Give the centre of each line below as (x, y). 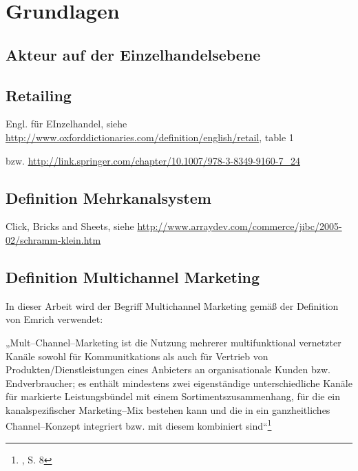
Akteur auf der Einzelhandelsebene (133, 54)
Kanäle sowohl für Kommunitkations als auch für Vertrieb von (137, 356)
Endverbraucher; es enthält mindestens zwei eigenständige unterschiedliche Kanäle (179, 383)
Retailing (39, 95)
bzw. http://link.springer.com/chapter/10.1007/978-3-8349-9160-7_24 (153, 160)
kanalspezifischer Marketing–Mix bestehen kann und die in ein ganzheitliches (168, 409)
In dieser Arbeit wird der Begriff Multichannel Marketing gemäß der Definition (172, 305)
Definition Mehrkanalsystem (108, 197)
